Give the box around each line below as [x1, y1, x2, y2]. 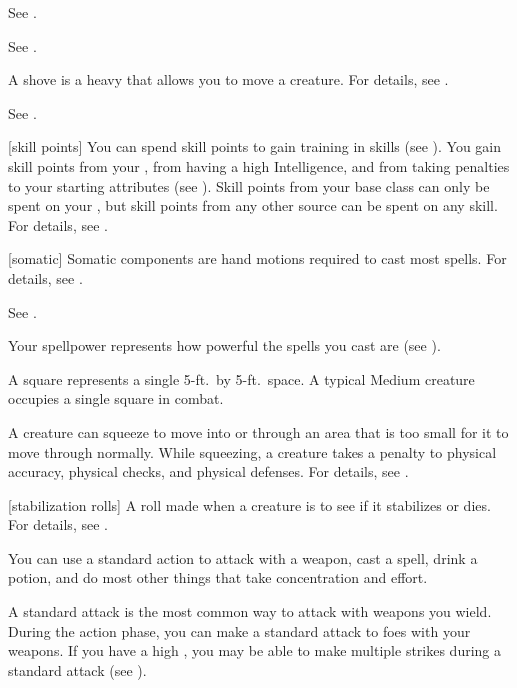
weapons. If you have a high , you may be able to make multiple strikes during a [8, 640, 502, 661]
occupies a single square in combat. [8, 388, 224, 409]
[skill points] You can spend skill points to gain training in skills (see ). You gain [8, 136, 502, 157]
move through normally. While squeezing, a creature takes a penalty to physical [8, 441, 497, 462]
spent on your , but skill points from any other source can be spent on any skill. [8, 195, 498, 216]
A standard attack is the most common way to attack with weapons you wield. [8, 601, 492, 622]
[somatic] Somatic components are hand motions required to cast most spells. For [8, 248, 507, 269]
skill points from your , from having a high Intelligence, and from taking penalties [8, 155, 510, 176]
